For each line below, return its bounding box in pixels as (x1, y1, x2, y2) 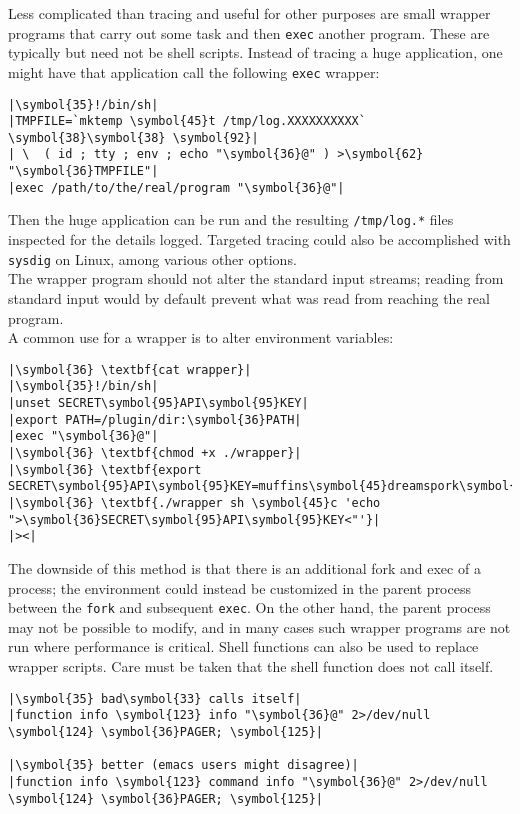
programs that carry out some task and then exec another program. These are (8, 22, 490, 43)
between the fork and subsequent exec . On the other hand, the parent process (8, 597, 491, 618)
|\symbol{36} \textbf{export (8, 462, 202, 477)
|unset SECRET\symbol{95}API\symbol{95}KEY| (8, 396, 309, 411)
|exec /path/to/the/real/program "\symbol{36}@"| (8, 180, 345, 195)
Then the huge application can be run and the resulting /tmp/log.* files (8, 209, 454, 230)
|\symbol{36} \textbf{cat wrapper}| (8, 362, 252, 377)
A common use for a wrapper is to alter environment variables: (8, 327, 394, 348)
